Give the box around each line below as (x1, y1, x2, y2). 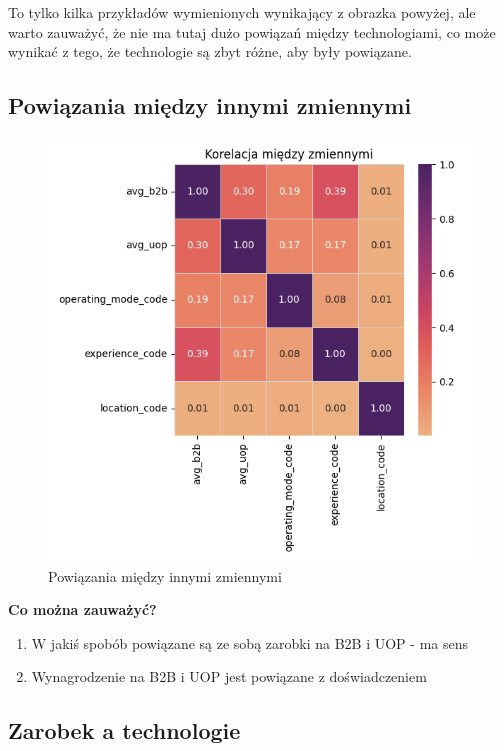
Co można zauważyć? (8, 599, 157, 620)
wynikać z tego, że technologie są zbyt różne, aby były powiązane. (8, 41, 412, 62)
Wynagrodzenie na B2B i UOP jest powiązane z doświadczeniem (31, 666, 427, 687)
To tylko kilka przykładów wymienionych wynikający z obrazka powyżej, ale (8, 2, 476, 22)
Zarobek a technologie (8, 715, 241, 746)
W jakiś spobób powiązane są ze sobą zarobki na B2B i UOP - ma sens (31, 632, 468, 653)
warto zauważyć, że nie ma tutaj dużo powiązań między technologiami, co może (8, 21, 496, 42)
